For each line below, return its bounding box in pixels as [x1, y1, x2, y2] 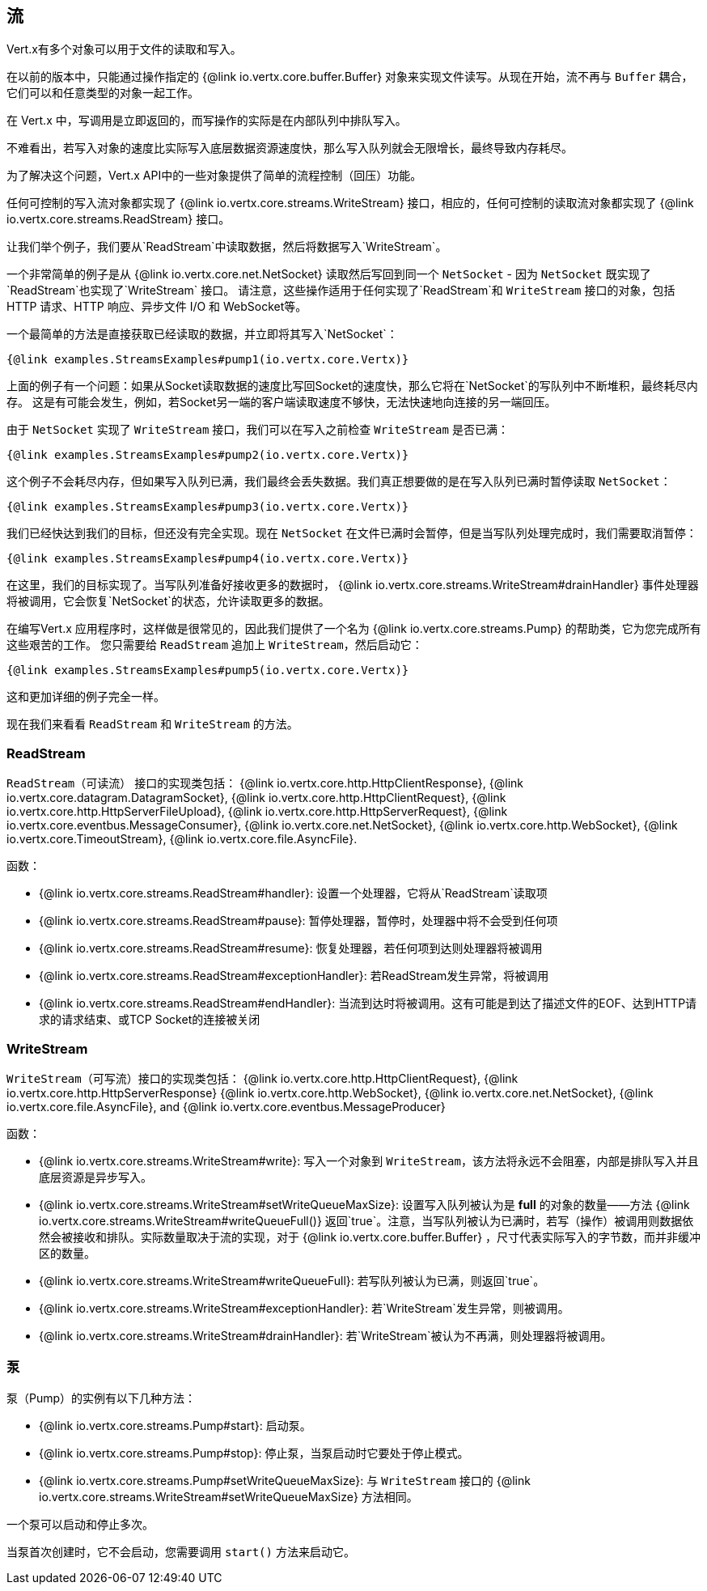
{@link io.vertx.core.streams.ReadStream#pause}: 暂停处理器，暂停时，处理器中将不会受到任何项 [39, 914, 558, 928]
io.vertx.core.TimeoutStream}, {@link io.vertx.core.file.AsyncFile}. [6, 832, 358, 846]
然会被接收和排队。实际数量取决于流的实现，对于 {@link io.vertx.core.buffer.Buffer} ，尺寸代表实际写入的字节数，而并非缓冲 [39, 1229, 701, 1244]
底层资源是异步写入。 [39, 1169, 152, 1184]
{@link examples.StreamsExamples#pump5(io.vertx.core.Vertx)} [6, 664, 409, 677]
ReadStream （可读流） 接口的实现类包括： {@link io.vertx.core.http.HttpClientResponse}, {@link [6, 776, 523, 791]
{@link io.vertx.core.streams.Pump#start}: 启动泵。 [39, 1418, 311, 1432]
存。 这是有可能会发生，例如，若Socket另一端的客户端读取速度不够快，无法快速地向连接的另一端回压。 [6, 395, 557, 409]
